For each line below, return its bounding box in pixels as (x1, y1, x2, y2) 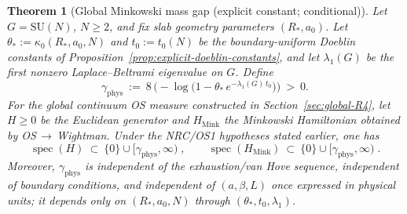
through (194, 191, 230, 208)
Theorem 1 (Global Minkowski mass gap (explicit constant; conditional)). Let (7, 2, 387, 18)
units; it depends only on (7, 191, 126, 208)
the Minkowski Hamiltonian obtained (224, 111, 400, 128)
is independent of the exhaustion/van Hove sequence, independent (84, 158, 399, 174)
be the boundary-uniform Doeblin (198, 33, 356, 49)
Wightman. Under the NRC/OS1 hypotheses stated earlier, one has (57, 126, 379, 143)
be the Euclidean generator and (40, 111, 189, 128)
